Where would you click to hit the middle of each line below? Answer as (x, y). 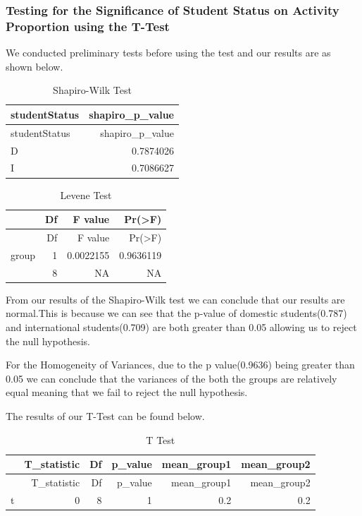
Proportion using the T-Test (88, 26)
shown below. (35, 66)
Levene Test (86, 194)
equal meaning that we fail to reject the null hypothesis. (127, 392)
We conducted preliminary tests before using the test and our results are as (168, 53)
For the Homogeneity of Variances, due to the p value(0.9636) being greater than (180, 365)
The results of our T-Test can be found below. (105, 415)
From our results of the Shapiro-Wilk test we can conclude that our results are (175, 299)
